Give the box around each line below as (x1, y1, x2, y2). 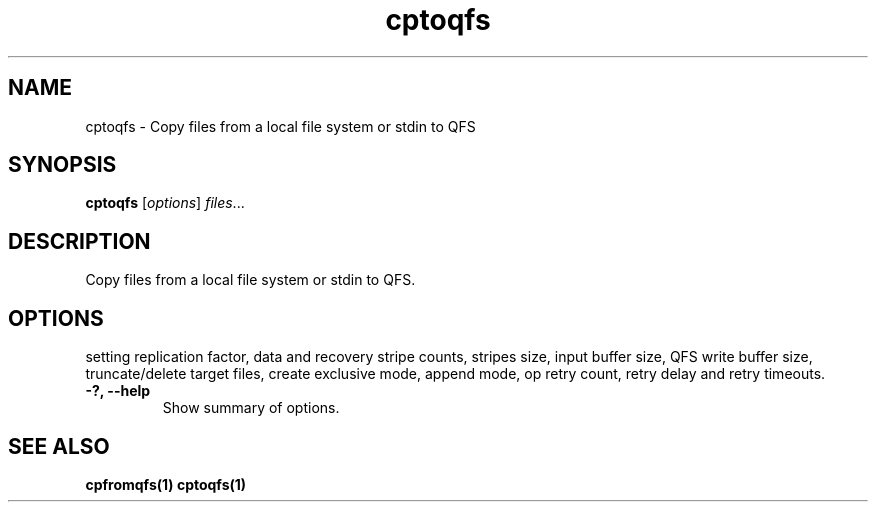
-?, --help (85, 382, 151, 400)
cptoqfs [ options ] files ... (85, 194, 245, 212)
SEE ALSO (8, 433, 110, 459)
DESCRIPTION (8, 228, 151, 254)
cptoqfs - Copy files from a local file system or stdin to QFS (85, 117, 476, 135)
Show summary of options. (162, 399, 340, 417)
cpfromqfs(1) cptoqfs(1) (85, 475, 247, 493)
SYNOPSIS (8, 152, 117, 178)
